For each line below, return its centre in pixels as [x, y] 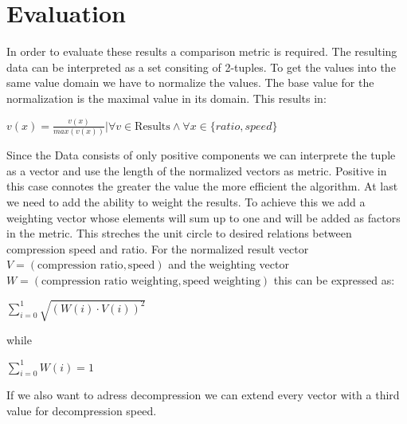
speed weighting [221, 281]
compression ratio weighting [110, 281]
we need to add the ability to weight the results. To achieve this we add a [186, 201]
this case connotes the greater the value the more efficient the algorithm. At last [202, 186]
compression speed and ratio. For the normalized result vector [158, 248]
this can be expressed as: [334, 279]
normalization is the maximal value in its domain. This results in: [166, 98]
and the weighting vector [229, 264]
